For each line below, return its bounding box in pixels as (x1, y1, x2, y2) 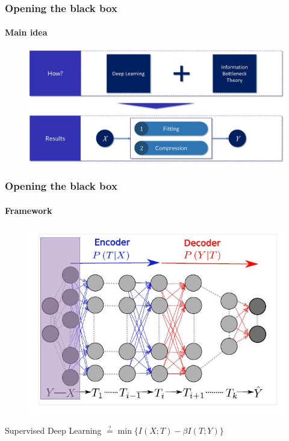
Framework (5, 204, 52, 216)
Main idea (5, 26, 48, 39)
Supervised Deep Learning (5, 424, 102, 437)
